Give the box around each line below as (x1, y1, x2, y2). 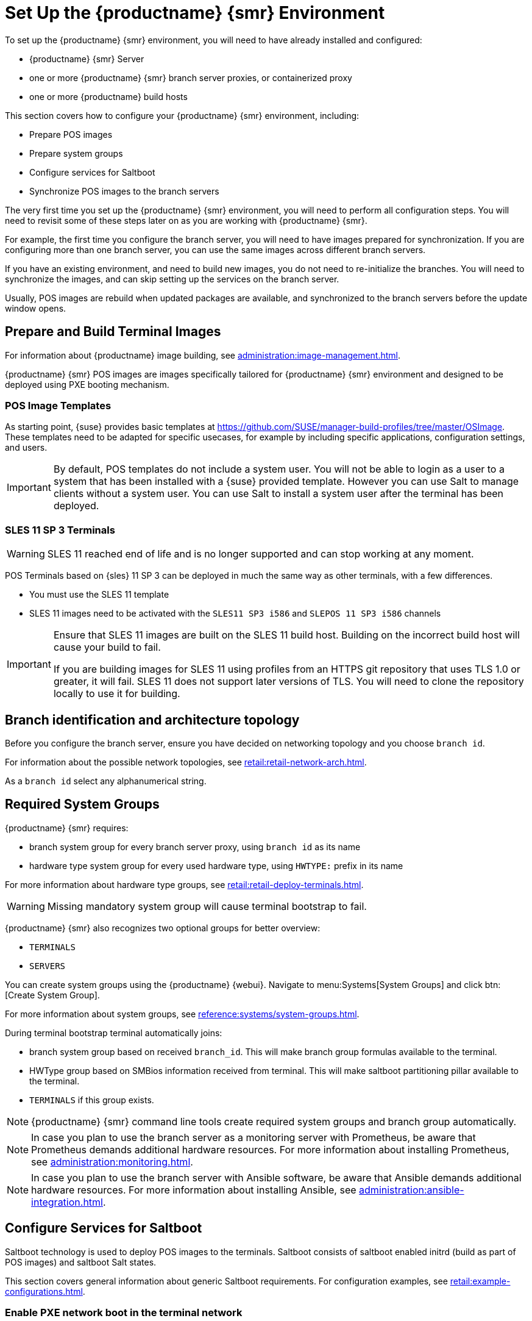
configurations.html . (5, 1286, 85, 1297)
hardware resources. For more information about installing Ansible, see (31, 1183, 356, 1196)
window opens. (5, 303, 66, 313)
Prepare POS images (29, 129, 113, 140)
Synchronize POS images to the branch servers (29, 185, 219, 196)
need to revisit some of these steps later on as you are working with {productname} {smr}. (5, 215, 367, 226)
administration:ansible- (359, 1183, 464, 1196)
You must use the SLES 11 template (29, 589, 169, 600)
